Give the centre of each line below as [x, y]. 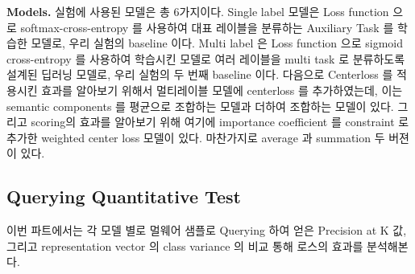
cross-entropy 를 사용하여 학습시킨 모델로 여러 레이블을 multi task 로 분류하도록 [206, 58]
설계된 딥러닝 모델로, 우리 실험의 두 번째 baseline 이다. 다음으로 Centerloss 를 [200, 74]
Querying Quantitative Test [124, 196]
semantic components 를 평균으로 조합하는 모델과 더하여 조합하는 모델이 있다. [200, 106]
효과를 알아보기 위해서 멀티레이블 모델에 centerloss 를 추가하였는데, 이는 [222, 90]
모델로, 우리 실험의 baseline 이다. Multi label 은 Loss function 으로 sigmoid [217, 43]
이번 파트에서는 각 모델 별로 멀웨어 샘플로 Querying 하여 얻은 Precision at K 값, [207, 230]
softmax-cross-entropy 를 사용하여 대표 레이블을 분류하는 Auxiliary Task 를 [207, 27]
